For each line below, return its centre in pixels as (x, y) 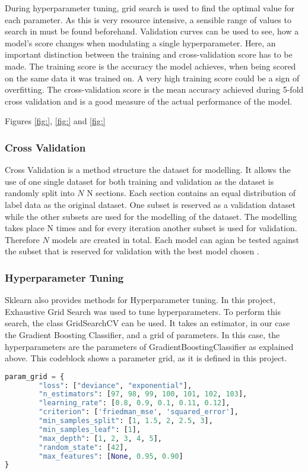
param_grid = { (35, 376)
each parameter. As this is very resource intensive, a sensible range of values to (148, 19)
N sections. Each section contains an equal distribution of (191, 193)
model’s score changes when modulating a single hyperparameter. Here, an (140, 42)
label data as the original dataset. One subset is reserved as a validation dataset (150, 204)
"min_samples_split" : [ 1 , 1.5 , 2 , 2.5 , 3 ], (126, 421)
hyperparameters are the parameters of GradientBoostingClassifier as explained (149, 346)
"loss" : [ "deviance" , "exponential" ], (115, 385)
